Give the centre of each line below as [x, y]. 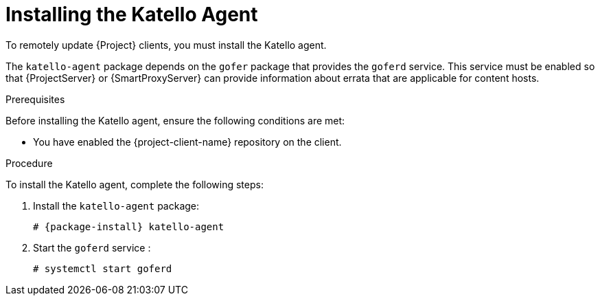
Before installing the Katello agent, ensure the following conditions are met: [175, 120]
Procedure [29, 163]
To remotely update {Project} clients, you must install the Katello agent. [166, 45]
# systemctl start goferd [103, 268]
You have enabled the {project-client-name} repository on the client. [187, 142]
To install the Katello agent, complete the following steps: [135, 184]
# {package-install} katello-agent [129, 226]
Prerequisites [35, 99]
